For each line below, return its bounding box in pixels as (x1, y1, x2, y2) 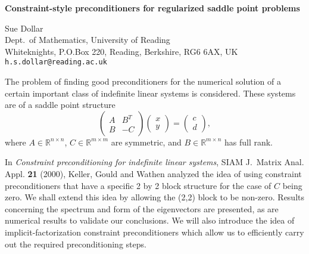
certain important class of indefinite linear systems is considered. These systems (5, 86, 296, 99)
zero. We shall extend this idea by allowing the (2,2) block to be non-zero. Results (5, 191, 305, 203)
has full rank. (224, 135, 273, 148)
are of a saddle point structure (5, 98, 116, 111)
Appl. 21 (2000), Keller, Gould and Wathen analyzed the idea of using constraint (5, 168, 302, 179)
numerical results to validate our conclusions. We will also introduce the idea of (5, 214, 295, 227)
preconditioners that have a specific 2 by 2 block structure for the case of (5, 179, 271, 191)
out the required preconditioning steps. (5, 237, 146, 250)
